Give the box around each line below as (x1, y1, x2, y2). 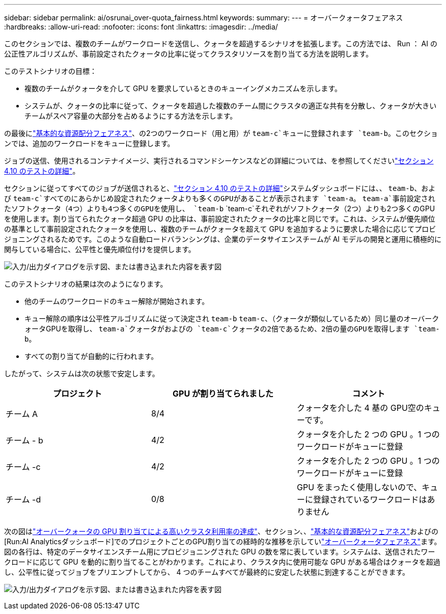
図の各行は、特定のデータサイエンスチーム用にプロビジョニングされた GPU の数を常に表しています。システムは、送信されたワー (4, 547, 435, 556)
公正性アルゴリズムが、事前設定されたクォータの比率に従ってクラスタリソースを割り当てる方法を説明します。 (4, 49, 373, 58)
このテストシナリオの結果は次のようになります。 (4, 280, 168, 288)
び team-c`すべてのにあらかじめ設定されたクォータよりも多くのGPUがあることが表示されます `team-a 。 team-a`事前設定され (4, 194, 435, 203)
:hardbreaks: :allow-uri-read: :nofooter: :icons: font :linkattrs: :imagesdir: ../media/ (4, 22, 278, 31)
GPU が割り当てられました (173, 388, 273, 399)
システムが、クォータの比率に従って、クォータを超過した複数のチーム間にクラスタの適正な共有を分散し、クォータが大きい (24, 101, 437, 110)
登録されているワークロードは (313, 494, 427, 505)
